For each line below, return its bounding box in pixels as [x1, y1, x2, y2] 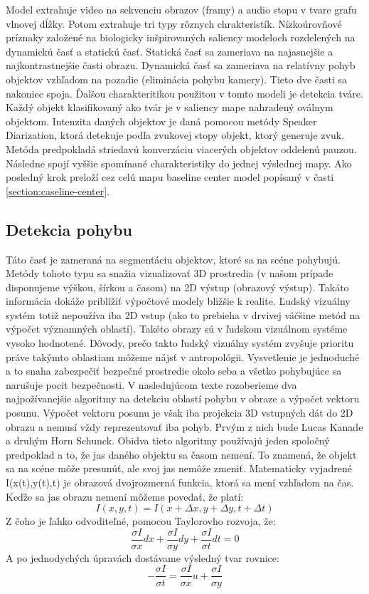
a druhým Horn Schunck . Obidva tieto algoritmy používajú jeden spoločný [6, 433, 330, 448]
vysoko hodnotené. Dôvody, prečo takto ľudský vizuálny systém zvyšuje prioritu [6, 335, 354, 350]
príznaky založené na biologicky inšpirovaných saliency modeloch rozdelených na [6, 30, 355, 45]
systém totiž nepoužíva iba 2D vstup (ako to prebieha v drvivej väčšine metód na [6, 307, 360, 322]
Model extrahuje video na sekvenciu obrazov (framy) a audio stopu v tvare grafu [6, 2, 357, 16]
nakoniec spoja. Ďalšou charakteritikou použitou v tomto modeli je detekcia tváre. [6, 85, 363, 100]
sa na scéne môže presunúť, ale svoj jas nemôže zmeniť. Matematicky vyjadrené [6, 461, 352, 476]
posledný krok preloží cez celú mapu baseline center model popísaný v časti [6, 170, 334, 184]
